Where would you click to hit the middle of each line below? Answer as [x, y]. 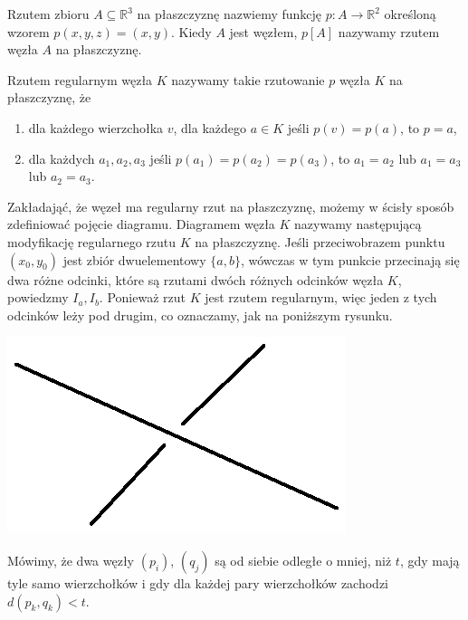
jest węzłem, [263, 31]
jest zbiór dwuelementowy [134, 259]
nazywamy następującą [358, 224]
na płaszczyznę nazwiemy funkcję [229, 14]
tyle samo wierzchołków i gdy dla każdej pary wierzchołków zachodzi [198, 582]
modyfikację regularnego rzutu [92, 241]
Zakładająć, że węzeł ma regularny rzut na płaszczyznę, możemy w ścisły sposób [231, 206]
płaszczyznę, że [49, 97]
